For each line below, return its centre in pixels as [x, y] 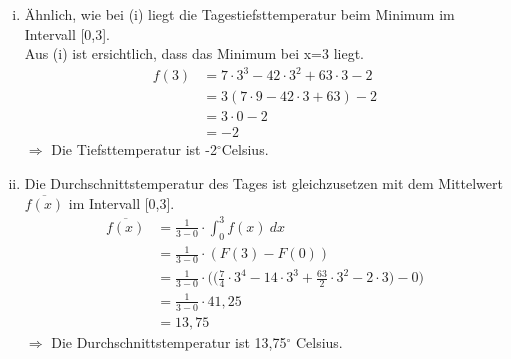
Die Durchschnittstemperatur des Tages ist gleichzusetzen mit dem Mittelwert [263, 183]
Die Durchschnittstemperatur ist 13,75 [169, 341]
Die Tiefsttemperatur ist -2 [134, 149]
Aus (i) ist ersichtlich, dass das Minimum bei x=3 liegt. [194, 53]
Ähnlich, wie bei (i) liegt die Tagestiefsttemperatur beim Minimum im [239, 14]
